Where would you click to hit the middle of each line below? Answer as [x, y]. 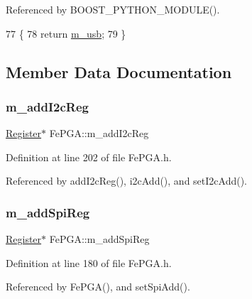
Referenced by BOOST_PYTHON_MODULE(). [113, 9]
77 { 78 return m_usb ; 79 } [66, 33]
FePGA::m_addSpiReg [99, 239]
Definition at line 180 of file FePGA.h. [89, 262]
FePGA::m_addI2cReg [99, 133]
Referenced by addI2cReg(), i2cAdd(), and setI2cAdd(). [127, 181]
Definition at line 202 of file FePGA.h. [89, 157]
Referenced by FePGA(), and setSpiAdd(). [98, 287]
